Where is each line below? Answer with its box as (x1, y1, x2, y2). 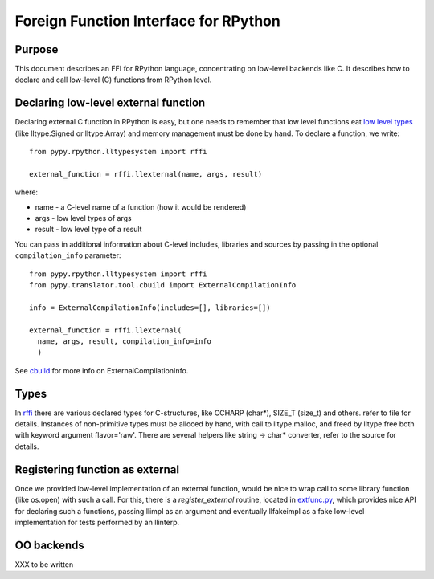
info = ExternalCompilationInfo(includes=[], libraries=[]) (29, 303, 271, 312)
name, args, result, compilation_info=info (37, 337, 212, 345)
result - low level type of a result (35, 225, 142, 234)
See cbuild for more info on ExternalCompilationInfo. (14, 365, 189, 375)
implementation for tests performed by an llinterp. (14, 517, 180, 527)
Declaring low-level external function (14, 96, 206, 110)
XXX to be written (14, 559, 74, 569)
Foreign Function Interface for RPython (14, 12, 280, 30)
